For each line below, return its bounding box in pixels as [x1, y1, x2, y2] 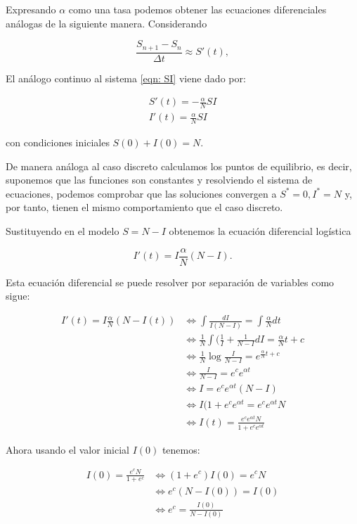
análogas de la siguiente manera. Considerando [6, 15, 207, 30]
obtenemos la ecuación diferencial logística [169, 223, 351, 238]
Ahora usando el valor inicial [6, 442, 129, 456]
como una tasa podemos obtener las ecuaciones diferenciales [68, 2, 327, 16]
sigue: [6, 288, 30, 303]
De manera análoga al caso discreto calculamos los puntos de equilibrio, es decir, [6, 158, 352, 173]
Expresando [6, 2, 56, 16]
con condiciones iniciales [6, 134, 110, 149]
